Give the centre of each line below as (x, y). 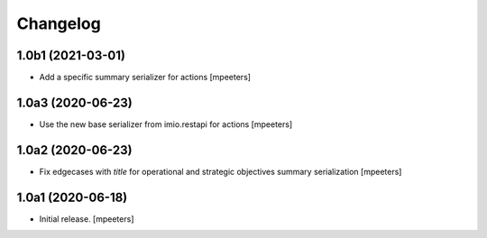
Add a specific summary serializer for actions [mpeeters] (145, 78)
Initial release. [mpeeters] (87, 219)
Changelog (59, 23)
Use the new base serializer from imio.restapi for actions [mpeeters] (166, 124)
